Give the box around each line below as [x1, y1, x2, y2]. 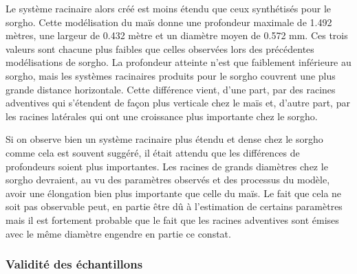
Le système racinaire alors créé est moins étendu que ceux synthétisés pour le [6, 1, 332, 15]
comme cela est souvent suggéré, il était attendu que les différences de [6, 145, 300, 159]
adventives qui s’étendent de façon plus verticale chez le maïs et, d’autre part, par [6, 95, 350, 110]
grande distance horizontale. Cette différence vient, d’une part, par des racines [6, 82, 336, 96]
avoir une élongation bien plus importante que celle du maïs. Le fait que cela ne [6, 185, 342, 200]
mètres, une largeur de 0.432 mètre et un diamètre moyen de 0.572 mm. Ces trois [6, 28, 348, 43]
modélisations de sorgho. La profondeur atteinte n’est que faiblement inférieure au [6, 55, 351, 69]
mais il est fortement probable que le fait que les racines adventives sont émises [6, 212, 339, 227]
